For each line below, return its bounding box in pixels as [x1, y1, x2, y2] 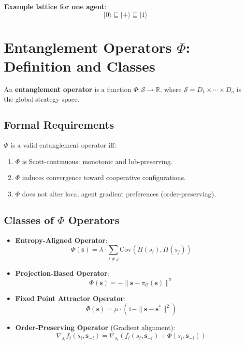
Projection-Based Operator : [15, 268, 109, 278]
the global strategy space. [4, 93, 80, 104]
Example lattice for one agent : [4, 1, 107, 11]
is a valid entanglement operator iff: [11, 140, 116, 150]
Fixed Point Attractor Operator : [15, 293, 126, 303]
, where [160, 84, 182, 94]
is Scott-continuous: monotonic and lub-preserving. [22, 156, 173, 166]
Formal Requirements [4, 117, 114, 132]
